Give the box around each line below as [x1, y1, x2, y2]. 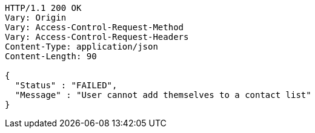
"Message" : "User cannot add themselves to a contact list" [15, 90, 311, 100]
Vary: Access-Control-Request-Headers [5, 32, 189, 42]
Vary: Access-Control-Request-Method [5, 22, 184, 32]
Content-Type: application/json [5, 42, 158, 51]
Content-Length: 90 [5, 51, 97, 61]
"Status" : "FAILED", [15, 80, 118, 90]
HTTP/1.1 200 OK [5, 3, 82, 13]
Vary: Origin [5, 13, 67, 22]
